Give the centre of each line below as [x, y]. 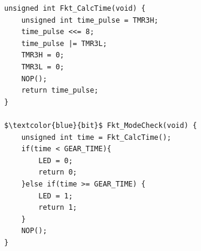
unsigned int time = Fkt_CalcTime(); [96, 137]
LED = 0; [56, 160]
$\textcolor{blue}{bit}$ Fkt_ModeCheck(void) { [101, 125]
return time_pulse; [60, 91]
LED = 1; [56, 196]
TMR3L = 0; [43, 67]
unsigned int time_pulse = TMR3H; [90, 20]
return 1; [58, 208]
